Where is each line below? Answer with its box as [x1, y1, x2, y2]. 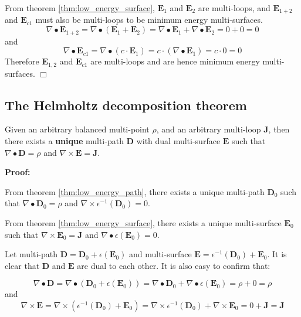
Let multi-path [5, 248, 58, 260]
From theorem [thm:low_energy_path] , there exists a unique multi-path [5, 185, 265, 197]
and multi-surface [128, 248, 192, 260]
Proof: [5, 166, 31, 178]
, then [268, 123, 290, 135]
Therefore [5, 55, 39, 67]
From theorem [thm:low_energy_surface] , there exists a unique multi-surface [5, 216, 282, 229]
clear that [5, 259, 40, 271]
